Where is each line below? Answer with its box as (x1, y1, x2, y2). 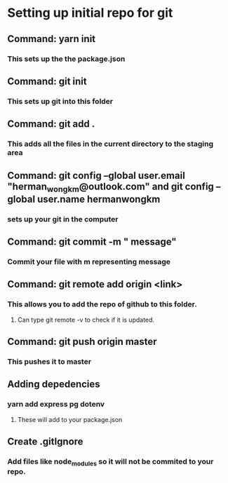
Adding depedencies (7, 379, 100, 390)
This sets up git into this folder (7, 96, 114, 106)
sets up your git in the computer (7, 214, 119, 224)
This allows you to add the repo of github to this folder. (7, 299, 198, 309)
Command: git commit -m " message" (7, 236, 177, 248)
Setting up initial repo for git (7, 5, 173, 21)
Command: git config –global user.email (7, 170, 186, 182)
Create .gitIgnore (7, 436, 83, 448)
